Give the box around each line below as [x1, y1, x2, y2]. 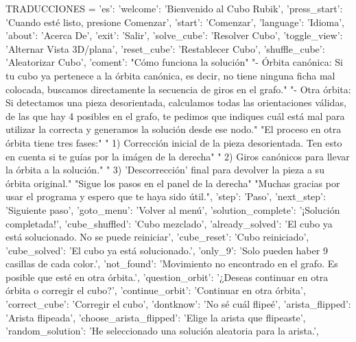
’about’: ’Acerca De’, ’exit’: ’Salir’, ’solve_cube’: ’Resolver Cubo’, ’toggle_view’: [5, 28, 343, 42]
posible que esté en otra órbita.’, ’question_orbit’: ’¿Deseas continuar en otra [5, 269, 329, 284]
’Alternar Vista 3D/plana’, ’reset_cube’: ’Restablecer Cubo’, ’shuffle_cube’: [5, 41, 325, 56]
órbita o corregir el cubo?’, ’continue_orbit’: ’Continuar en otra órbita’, [5, 283, 306, 297]
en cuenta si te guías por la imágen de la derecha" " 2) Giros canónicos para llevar [5, 149, 350, 163]
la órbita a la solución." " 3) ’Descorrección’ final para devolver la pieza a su [5, 162, 324, 177]
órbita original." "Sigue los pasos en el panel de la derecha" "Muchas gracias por [5, 175, 340, 190]
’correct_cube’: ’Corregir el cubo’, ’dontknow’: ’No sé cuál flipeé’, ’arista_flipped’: [5, 297, 351, 311]
